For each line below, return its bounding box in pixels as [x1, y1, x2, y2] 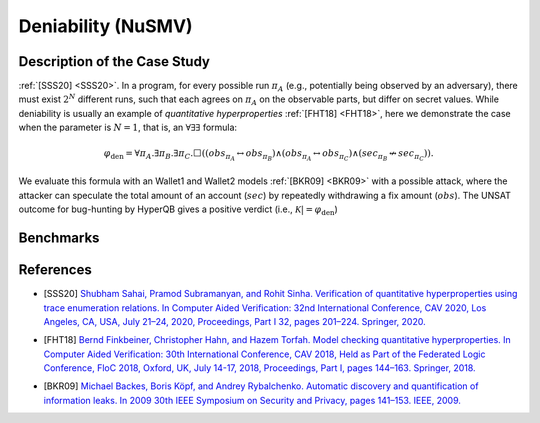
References [18, 261, 92, 279]
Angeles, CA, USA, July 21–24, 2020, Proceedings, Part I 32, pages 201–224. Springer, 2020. [43, 315, 426, 327]
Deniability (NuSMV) [18, 15, 194, 37]
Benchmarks [18, 230, 100, 246]
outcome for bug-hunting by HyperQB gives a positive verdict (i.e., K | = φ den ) [18, 203, 339, 217]
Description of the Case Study [18, 53, 210, 70]
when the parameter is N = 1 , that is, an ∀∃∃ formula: [18, 121, 238, 134]
